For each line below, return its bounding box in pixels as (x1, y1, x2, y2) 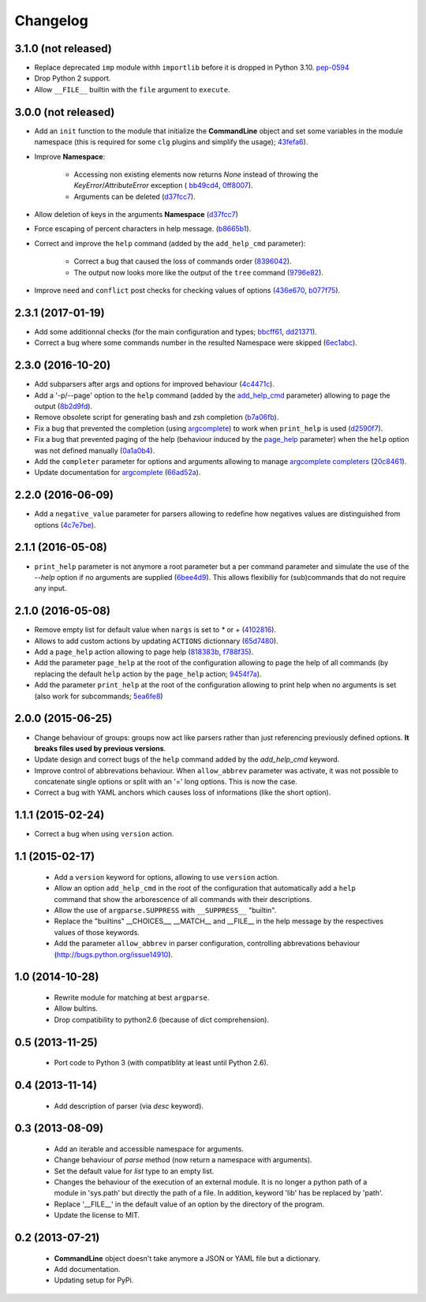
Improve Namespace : (34, 152, 106, 161)
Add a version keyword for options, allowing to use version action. (54, 872, 279, 881)
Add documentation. (54, 1265, 121, 1274)
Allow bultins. (54, 1004, 99, 1013)
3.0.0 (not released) (14, 105, 115, 118)
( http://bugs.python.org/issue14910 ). (54, 949, 174, 959)
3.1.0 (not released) (14, 42, 112, 55)
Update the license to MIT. (54, 1210, 140, 1220)
